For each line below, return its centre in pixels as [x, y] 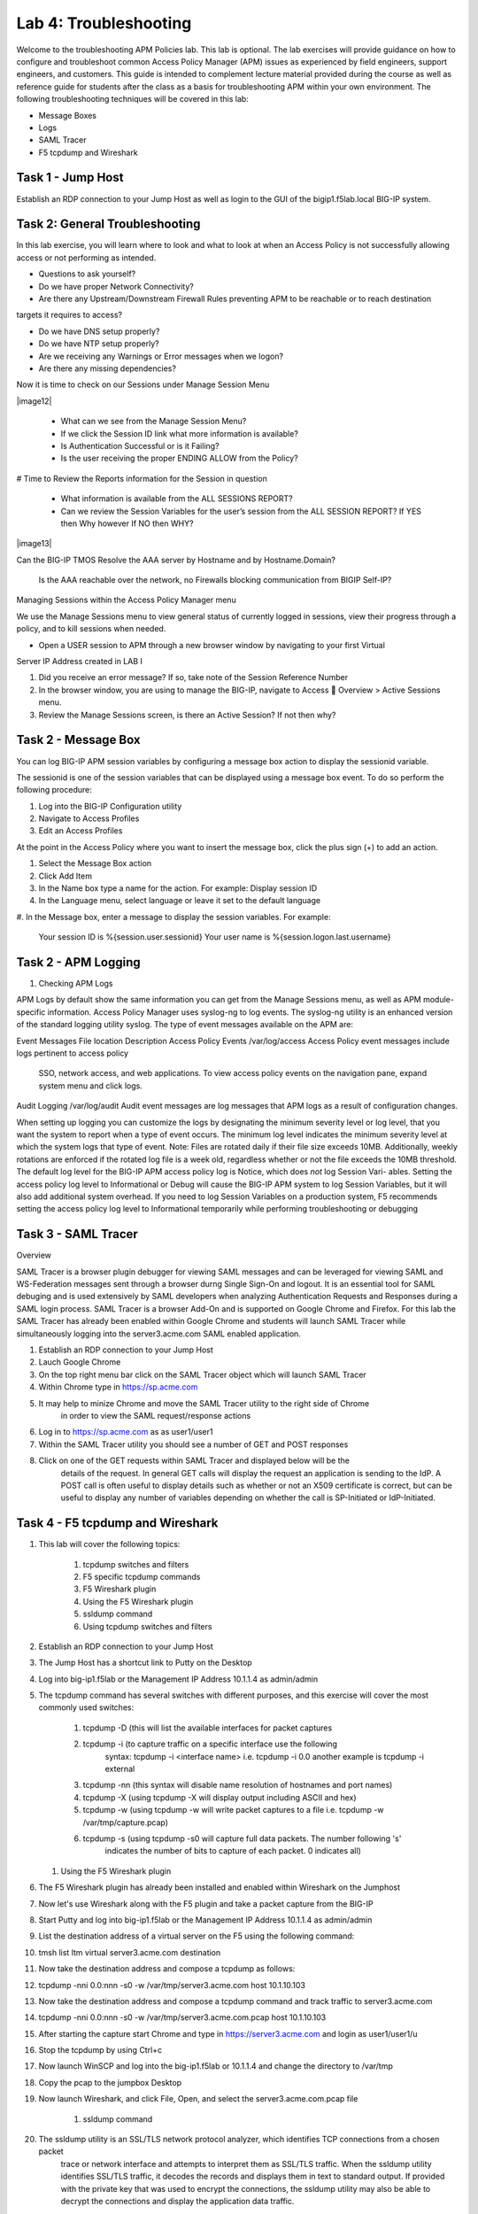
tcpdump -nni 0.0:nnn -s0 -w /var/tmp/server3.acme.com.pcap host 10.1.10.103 [182, 2017]
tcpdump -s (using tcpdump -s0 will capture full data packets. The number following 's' [242, 1839]
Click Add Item [66, 876]
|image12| [34, 401]
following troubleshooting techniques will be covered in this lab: [133, 99]
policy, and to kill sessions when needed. [91, 629]
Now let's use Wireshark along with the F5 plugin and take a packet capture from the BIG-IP [206, 1903]
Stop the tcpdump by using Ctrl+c [100, 2050]
